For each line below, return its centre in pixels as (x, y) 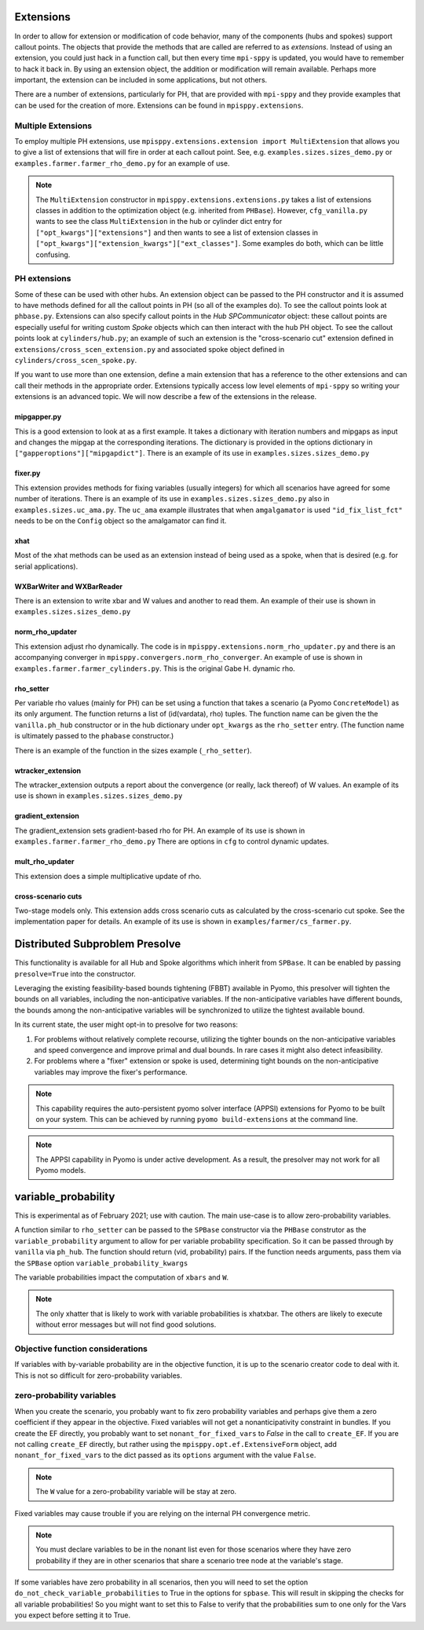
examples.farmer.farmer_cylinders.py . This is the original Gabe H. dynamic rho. (155, 668)
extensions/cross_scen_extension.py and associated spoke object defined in (150, 349)
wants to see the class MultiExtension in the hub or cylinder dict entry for (159, 222)
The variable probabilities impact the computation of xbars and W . (122, 1277)
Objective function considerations (81, 1349)
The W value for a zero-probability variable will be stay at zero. (136, 1492)
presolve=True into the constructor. (75, 973)
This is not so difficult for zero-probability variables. (98, 1375)
